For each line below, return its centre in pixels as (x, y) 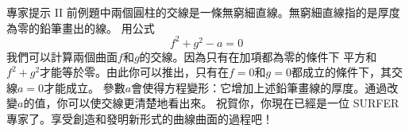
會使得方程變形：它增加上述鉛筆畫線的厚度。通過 (259, 87)
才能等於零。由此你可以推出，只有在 (135, 72)
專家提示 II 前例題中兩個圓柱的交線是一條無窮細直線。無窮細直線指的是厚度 (203, 12)
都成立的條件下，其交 (347, 72)
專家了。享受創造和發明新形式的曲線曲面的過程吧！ (140, 119)
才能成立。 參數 (85, 87)
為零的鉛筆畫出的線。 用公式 (81, 27)
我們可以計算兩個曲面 (62, 56)
